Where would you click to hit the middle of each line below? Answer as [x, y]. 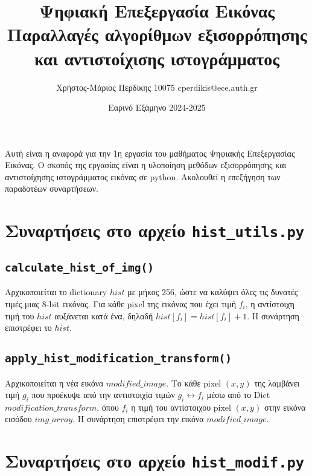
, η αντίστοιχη [270, 303]
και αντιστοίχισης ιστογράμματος [157, 58]
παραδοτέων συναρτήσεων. [52, 188]
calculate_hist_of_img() [80, 267]
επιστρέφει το [28, 328]
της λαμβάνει [277, 383]
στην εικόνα [285, 407]
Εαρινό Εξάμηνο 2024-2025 [157, 107]
